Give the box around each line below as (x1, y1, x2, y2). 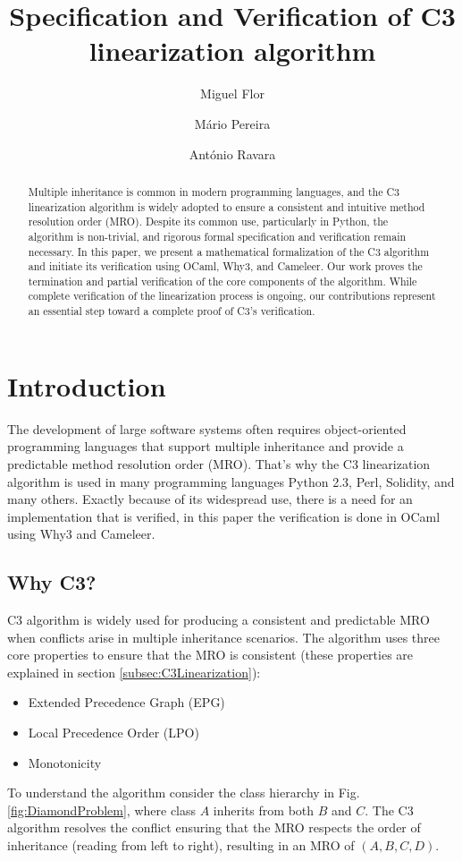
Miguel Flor (200, 84, 265, 103)
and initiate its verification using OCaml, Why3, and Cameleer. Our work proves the (28, 259, 423, 274)
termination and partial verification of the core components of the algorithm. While (28, 273, 417, 288)
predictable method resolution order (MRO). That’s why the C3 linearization (7, 454, 431, 473)
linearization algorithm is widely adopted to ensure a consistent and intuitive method (28, 199, 425, 214)
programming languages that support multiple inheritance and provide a (7, 437, 404, 456)
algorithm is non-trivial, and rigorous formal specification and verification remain (28, 228, 407, 243)
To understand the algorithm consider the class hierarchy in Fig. (7, 783, 360, 802)
